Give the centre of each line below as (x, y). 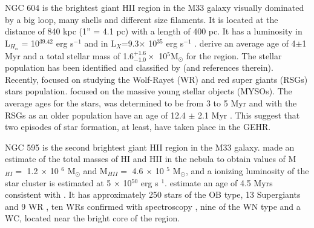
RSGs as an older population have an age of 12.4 (95, 115)
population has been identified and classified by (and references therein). (139, 67)
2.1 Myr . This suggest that (249, 115)
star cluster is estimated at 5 (58, 182)
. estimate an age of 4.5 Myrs (219, 182)
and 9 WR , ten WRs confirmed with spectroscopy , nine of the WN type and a (153, 206)
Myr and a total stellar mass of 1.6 (70, 55)
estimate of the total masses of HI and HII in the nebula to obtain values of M (151, 159)
